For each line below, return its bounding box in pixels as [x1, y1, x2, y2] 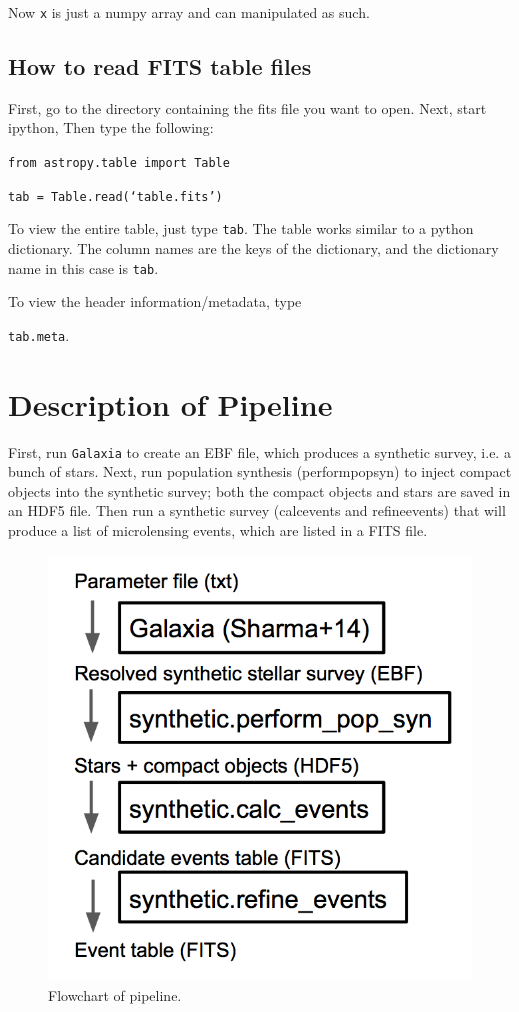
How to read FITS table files [8, 51, 312, 82]
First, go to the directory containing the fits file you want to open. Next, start [8, 97, 487, 118]
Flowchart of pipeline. [48, 984, 182, 1005]
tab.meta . [8, 324, 70, 345]
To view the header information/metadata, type [8, 291, 302, 312]
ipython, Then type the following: [8, 117, 214, 138]
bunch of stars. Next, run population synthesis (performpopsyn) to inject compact [8, 461, 512, 482]
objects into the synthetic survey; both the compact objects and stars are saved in [8, 480, 511, 501]
